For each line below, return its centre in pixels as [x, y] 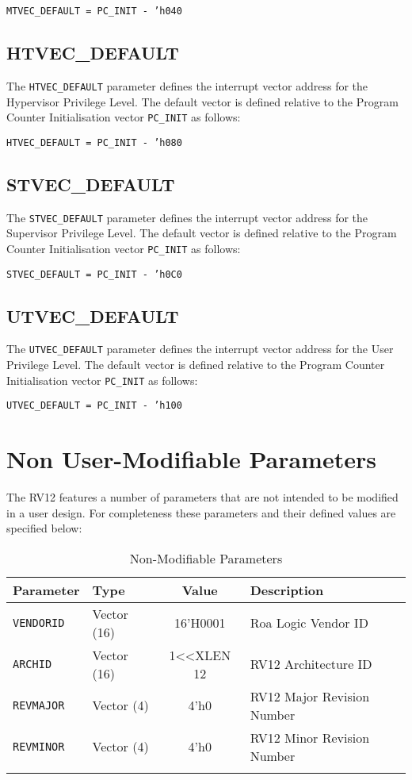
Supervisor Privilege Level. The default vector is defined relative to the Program [202, 233]
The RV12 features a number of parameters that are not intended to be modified [202, 497]
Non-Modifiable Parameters [206, 558]
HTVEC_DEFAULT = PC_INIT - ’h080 [94, 142]
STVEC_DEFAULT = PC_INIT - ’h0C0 [94, 274]
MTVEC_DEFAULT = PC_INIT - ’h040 [94, 11]
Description [287, 590]
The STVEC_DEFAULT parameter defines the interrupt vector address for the [187, 217]
